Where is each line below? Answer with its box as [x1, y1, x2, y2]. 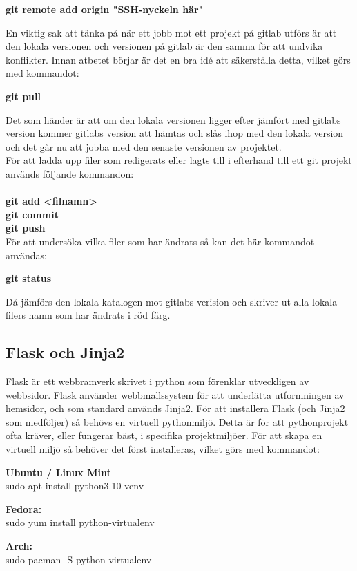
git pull [6, 88, 41, 103]
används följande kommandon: [6, 166, 134, 180]
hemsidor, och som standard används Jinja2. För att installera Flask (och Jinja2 [6, 401, 345, 415]
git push [6, 221, 46, 235]
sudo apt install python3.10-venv [6, 478, 144, 493]
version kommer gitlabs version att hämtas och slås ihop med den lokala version [6, 126, 344, 140]
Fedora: [6, 501, 42, 516]
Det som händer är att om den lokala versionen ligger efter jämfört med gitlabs [6, 112, 341, 127]
